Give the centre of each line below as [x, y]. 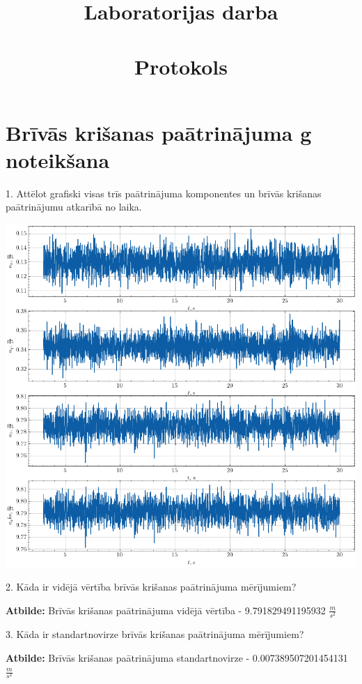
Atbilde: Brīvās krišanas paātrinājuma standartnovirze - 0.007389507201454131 [177, 657]
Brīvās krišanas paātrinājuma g [159, 132]
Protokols [181, 66]
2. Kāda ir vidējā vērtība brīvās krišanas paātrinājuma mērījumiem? [151, 587]
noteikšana [58, 159]
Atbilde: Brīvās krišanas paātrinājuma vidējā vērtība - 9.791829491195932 [166, 610]
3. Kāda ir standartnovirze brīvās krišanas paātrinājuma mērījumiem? [155, 633]
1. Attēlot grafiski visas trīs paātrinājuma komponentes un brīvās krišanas [164, 193]
